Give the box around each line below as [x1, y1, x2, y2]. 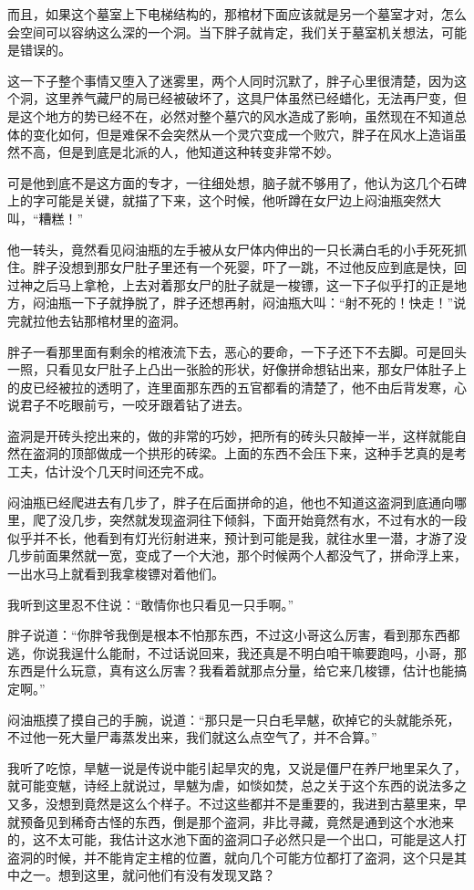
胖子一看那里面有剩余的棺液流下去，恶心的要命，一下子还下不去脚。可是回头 [7, 341, 467, 361]
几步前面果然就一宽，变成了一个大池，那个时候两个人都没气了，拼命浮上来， [7, 546, 467, 565]
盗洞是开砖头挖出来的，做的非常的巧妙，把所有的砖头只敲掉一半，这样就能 [7, 425, 454, 445]
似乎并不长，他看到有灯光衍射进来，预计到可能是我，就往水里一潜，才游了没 [7, 528, 467, 547]
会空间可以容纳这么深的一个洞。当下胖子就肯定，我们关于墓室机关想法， [7, 22, 441, 41]
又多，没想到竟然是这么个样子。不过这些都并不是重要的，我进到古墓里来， [7, 793, 454, 812]
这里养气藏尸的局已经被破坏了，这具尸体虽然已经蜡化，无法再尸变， [45, 89, 454, 108]
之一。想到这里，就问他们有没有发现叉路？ [19, 865, 275, 885]
